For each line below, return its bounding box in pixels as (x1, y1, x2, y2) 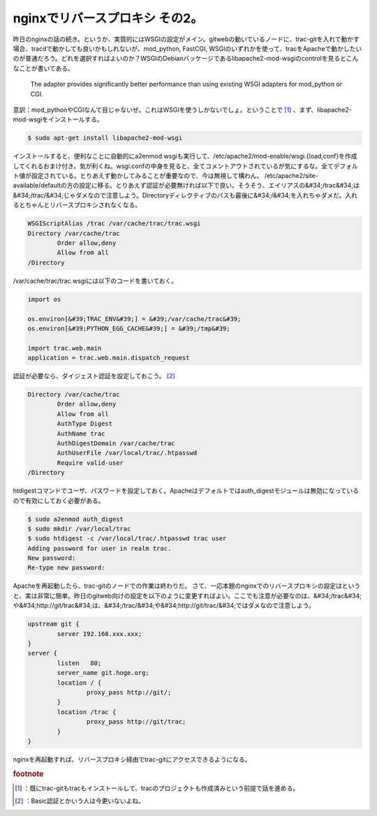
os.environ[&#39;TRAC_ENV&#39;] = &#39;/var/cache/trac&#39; (27, 315, 242, 322)
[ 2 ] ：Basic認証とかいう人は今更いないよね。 (15, 796, 145, 806)
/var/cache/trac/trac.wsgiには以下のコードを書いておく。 (13, 276, 178, 285)
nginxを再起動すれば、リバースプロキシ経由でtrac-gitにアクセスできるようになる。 (13, 755, 251, 764)
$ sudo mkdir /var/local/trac (27, 524, 131, 533)
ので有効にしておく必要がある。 (13, 496, 105, 505)
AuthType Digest (57, 420, 113, 428)
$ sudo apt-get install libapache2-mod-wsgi (27, 134, 183, 142)
